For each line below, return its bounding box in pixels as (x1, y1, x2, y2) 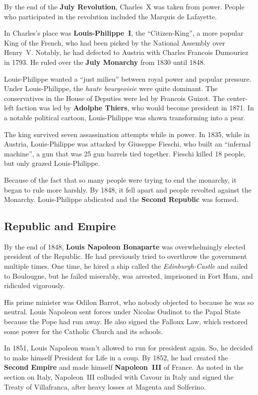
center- (227, 93, 248, 103)
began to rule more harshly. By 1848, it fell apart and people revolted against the (4, 184, 252, 195)
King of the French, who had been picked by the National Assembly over (4, 37, 225, 48)
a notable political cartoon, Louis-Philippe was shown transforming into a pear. (4, 112, 246, 122)
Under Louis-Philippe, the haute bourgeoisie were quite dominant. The (4, 83, 218, 94)
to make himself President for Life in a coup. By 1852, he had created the (4, 352, 228, 362)
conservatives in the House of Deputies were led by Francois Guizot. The (4, 93, 225, 103)
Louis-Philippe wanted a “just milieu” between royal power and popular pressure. (4, 73, 252, 84)
